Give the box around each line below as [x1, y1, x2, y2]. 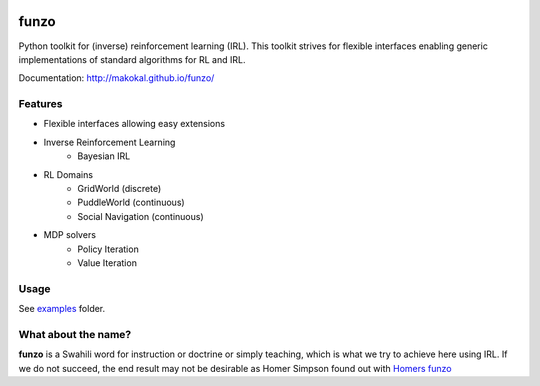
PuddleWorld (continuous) [77, 196, 185, 209]
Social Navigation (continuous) [77, 210, 204, 222]
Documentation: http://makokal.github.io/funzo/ [18, 72, 215, 84]
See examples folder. [18, 303, 106, 315]
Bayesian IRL [77, 150, 131, 162]
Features [18, 97, 63, 111]
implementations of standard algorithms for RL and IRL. [18, 53, 246, 65]
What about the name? [18, 327, 132, 341]
